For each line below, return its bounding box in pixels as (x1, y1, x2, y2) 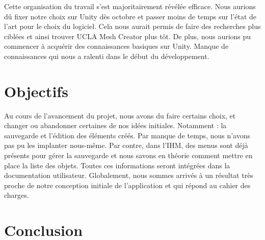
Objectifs (4, 80, 68, 101)
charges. (4, 190, 29, 200)
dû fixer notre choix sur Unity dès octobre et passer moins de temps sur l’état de (4, 11, 257, 21)
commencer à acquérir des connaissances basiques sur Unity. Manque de (4, 41, 229, 51)
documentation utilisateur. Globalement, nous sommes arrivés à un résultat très (4, 170, 253, 181)
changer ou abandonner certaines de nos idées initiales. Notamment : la (4, 120, 227, 131)
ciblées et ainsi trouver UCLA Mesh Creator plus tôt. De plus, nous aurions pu (4, 31, 251, 41)
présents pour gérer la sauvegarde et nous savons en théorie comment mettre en (4, 150, 253, 161)
